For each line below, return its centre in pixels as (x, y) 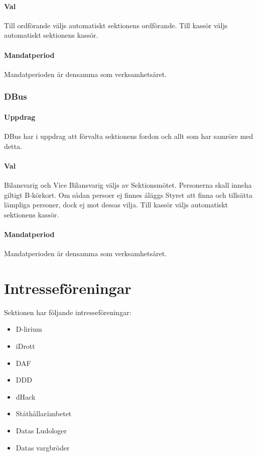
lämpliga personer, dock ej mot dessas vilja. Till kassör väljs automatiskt (116, 205)
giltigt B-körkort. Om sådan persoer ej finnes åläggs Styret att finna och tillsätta (128, 195)
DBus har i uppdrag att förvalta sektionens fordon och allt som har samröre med (129, 136)
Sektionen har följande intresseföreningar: (68, 312)
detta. (13, 146)
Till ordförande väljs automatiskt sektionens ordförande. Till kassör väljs (116, 25)
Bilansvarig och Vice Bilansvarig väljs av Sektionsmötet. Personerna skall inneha (128, 185)
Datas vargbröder (43, 447)
